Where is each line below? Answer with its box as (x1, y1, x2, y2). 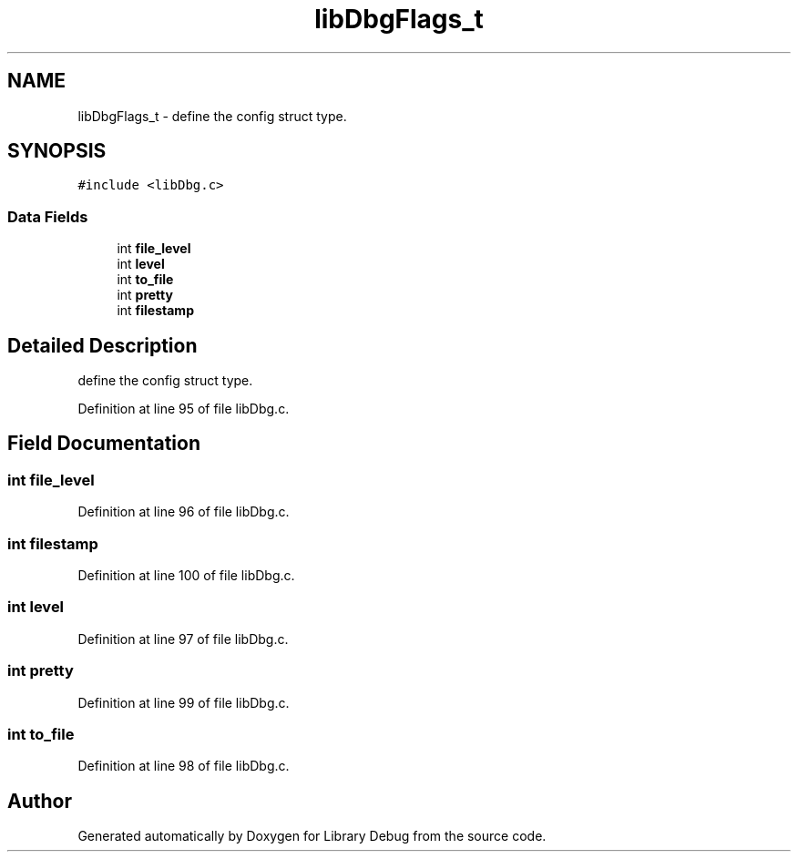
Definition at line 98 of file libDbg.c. (77, 758, 290, 774)
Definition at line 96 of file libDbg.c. (77, 504, 290, 520)
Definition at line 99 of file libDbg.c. (77, 694, 290, 711)
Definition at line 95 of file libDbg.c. (77, 401, 290, 417)
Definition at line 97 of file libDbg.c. (77, 630, 289, 647)
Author (7, 789, 72, 813)
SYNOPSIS (7, 139, 107, 163)
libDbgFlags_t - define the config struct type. (77, 107, 347, 124)
